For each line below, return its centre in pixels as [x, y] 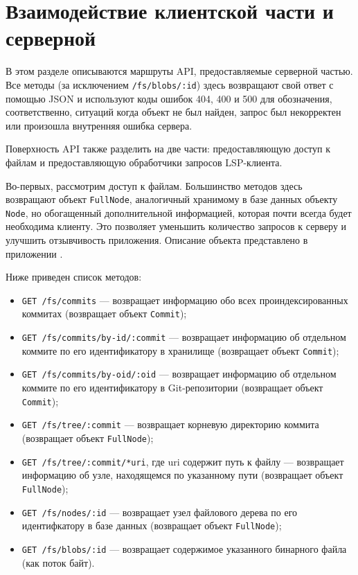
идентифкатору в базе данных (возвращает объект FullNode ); [152, 525]
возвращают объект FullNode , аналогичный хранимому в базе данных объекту [172, 199]
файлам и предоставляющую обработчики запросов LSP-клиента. [144, 162]
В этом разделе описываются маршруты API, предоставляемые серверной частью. [179, 71]
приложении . [34, 253]
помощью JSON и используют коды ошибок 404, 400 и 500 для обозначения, [169, 98]
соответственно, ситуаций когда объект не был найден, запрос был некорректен [173, 112]
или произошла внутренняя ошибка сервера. [99, 125]
